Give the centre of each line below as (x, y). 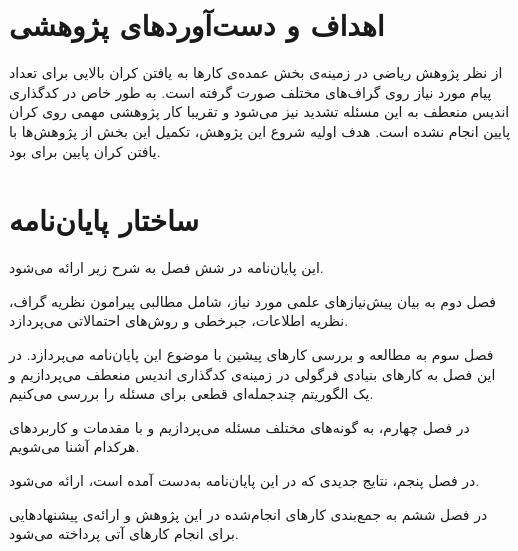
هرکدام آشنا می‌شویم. (74, 446)
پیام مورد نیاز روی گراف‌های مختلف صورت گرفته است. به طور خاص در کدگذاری (250, 91)
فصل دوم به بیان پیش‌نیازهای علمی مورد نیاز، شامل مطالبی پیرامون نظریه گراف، (253, 300)
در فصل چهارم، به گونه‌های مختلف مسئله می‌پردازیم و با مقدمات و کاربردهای (239, 426)
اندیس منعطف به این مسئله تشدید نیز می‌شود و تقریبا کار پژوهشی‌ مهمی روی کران (259, 111)
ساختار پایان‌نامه (104, 219)
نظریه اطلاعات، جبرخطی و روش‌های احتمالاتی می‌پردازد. (179, 320)
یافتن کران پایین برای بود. (85, 150)
